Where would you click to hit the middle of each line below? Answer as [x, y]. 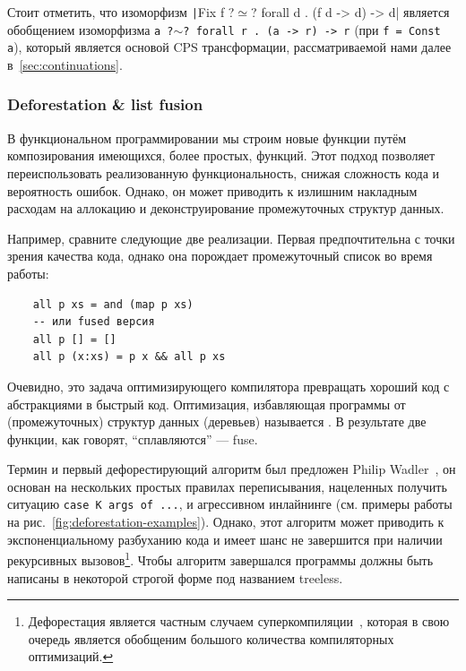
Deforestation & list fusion [105, 104]
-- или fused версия [94, 322]
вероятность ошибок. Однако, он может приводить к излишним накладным [212, 190]
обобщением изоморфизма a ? [91, 29]
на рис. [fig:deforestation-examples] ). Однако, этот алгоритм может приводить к [226, 522]
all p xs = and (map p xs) [113, 304]
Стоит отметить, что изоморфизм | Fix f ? [121, 12]
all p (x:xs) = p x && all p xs [129, 357]
